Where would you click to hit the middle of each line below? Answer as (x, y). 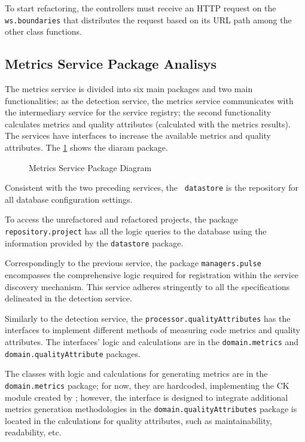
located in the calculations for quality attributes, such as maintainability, (138, 420)
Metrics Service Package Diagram (90, 167)
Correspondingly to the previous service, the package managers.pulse (133, 263)
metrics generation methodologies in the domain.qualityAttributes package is (151, 409)
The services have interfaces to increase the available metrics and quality (138, 135)
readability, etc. (33, 432)
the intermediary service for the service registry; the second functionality (138, 112)
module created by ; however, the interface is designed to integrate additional (147, 397)
